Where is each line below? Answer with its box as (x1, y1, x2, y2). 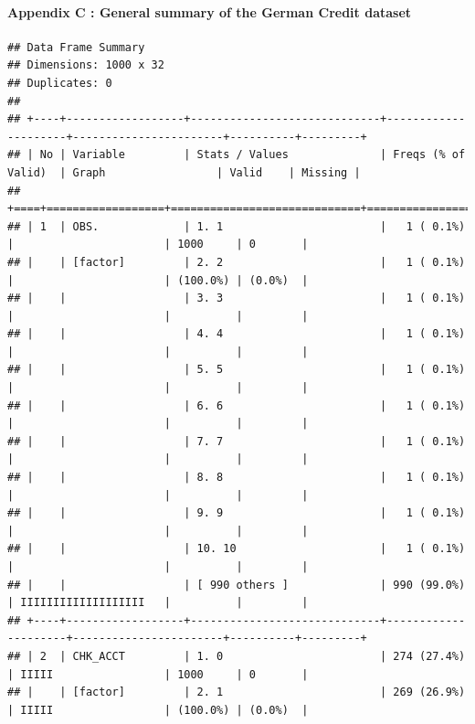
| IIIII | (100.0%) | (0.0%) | (7, 703, 309, 717)
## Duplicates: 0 (7, 76, 112, 90)
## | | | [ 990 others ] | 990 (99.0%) (7, 578, 466, 591)
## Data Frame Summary (7, 40, 145, 54)
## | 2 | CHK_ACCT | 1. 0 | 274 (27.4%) (7, 649, 466, 663)
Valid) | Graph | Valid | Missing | (7, 165, 361, 179)
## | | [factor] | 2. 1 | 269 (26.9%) (7, 686, 466, 699)
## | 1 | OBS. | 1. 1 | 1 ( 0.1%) (7, 219, 466, 233)
